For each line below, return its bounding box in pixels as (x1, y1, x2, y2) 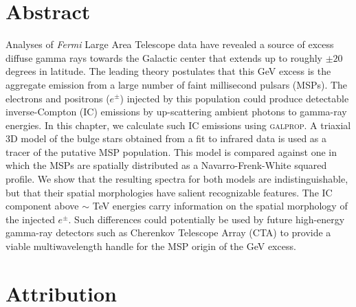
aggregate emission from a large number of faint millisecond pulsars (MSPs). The (5, 77, 348, 91)
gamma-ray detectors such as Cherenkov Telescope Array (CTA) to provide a (5, 225, 331, 240)
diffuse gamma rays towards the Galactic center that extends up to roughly (5, 50, 322, 65)
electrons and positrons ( (5, 91, 110, 105)
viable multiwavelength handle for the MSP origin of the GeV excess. (5, 239, 296, 253)
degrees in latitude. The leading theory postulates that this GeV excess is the (5, 64, 331, 78)
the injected (5, 212, 55, 226)
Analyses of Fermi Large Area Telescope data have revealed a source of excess (5, 37, 334, 52)
